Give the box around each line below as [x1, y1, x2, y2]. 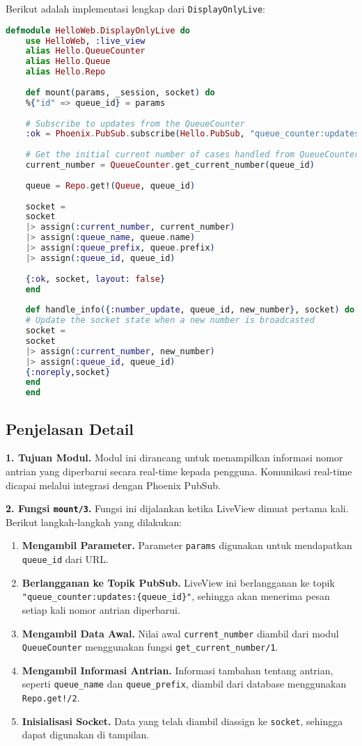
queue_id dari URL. [22, 552, 109, 566]
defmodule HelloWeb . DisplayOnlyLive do [6, 25, 190, 35]
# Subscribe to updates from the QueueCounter [25, 118, 245, 129]
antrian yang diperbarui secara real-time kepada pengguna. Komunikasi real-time [6, 463, 352, 478]
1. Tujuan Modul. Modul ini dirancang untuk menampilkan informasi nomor [6, 450, 343, 465]
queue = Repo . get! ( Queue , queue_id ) [25, 180, 196, 191]
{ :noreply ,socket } [25, 367, 111, 377]
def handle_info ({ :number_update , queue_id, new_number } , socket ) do [25, 305, 355, 315]
